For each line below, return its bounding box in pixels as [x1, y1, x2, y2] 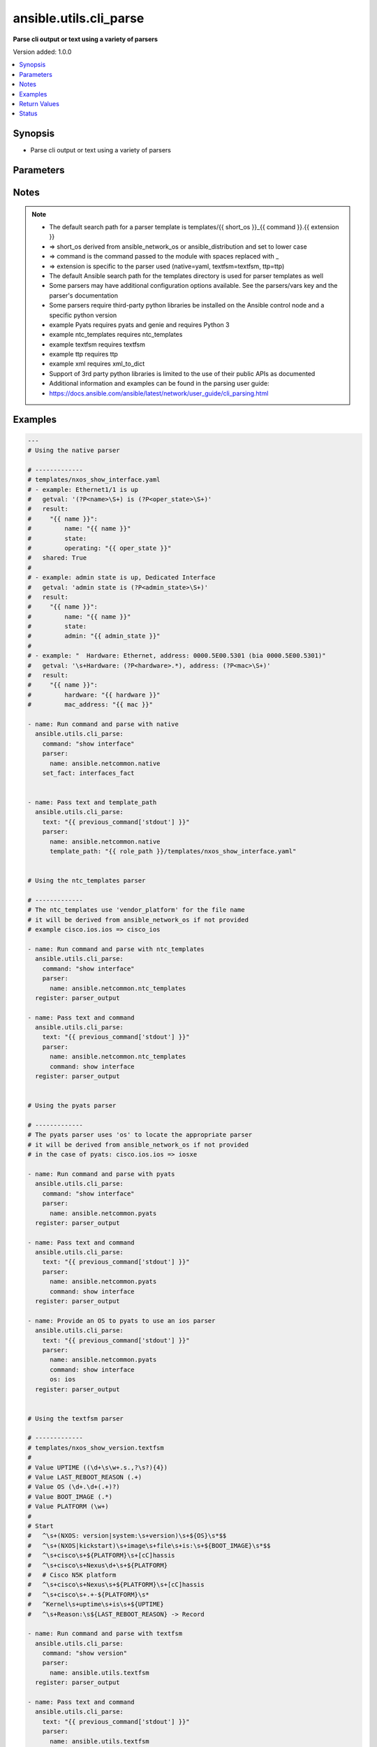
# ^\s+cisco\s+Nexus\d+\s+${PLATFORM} [27, 1561, 168, 1569]
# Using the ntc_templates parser [27, 877, 146, 885]
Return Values [19, 99, 59, 108]
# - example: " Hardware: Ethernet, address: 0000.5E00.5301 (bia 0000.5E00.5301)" [27, 652, 326, 660]
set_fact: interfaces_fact [42, 769, 135, 777]
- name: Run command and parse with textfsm [27, 1630, 183, 1638]
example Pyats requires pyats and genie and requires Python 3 [49, 320, 230, 328]
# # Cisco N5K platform [27, 1571, 117, 1579]
